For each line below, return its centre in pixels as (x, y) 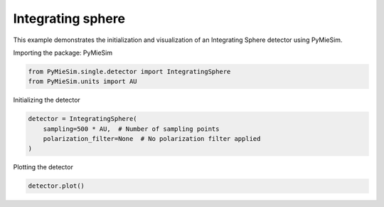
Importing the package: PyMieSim (63, 53)
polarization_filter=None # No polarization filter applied (152, 139)
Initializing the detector (47, 100)
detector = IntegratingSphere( (83, 119)
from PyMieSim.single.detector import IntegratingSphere (129, 71)
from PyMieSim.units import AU (83, 81)
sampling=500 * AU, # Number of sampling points (131, 129)
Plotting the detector (43, 167)
